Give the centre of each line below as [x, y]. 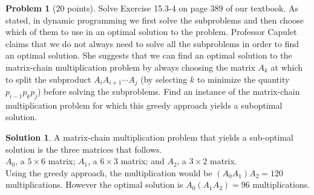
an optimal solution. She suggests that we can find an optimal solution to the [149, 55]
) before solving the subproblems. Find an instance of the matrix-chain [169, 91]
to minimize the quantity [243, 79]
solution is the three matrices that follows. [84, 149]
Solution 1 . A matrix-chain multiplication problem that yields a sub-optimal [149, 137]
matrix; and [142, 161]
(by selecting [164, 79]
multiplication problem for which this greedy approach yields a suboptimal [144, 105]
